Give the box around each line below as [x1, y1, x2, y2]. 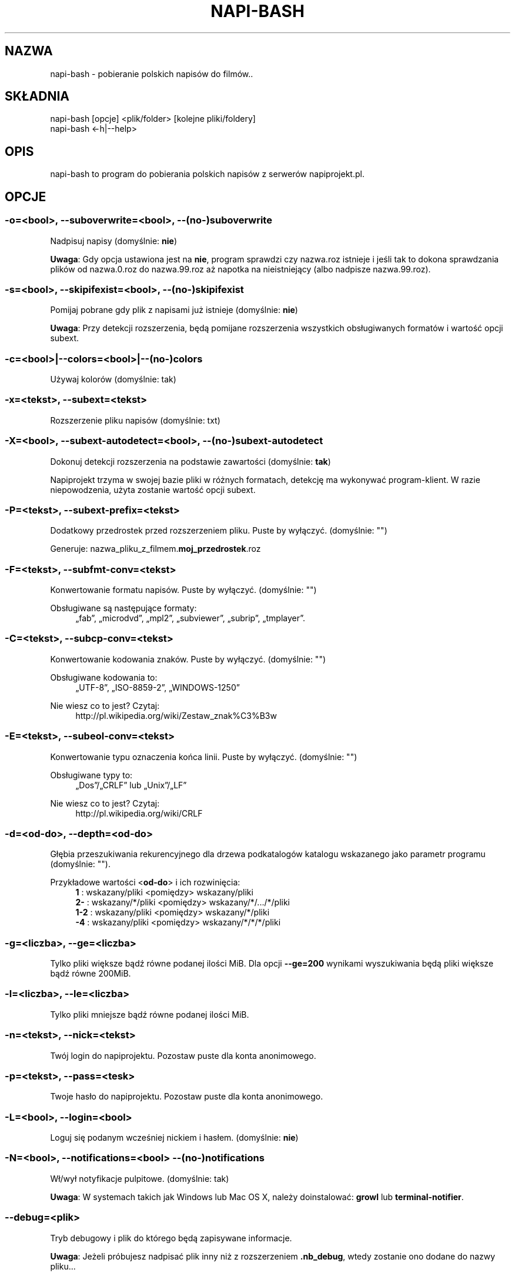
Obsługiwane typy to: [50, 769, 133, 780]
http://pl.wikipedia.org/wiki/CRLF [75, 808, 203, 818]
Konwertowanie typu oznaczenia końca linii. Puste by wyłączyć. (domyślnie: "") [50, 751, 357, 762]
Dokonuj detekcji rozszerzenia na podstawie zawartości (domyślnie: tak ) [50, 456, 331, 467]
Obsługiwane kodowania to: [50, 672, 158, 682]
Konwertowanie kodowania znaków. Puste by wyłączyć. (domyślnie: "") [50, 654, 326, 664]
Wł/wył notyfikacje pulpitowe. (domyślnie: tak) [50, 1173, 229, 1184]
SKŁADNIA [5, 89, 69, 104]
